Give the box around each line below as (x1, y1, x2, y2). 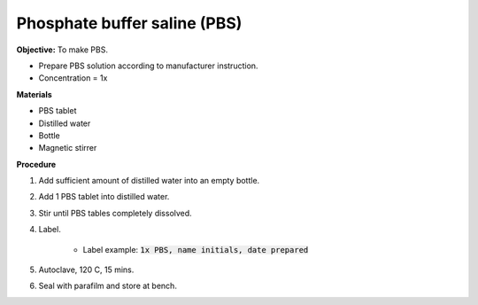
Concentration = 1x (38, 73, 108, 83)
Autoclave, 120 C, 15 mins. (38, 264, 135, 275)
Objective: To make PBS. (16, 44, 108, 55)
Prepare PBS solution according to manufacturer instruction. (38, 60, 258, 71)
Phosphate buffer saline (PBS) (16, 13, 243, 33)
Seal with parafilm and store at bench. (38, 280, 177, 292)
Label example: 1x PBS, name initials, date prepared (82, 244, 309, 254)
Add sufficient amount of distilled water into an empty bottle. (38, 176, 260, 186)
